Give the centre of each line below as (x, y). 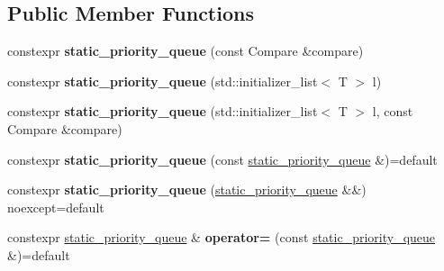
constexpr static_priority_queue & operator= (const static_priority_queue (222, 237)
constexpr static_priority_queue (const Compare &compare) (186, 51)
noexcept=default (56, 207)
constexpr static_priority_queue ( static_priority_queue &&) (187, 190)
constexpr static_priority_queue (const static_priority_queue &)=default (222, 159)
